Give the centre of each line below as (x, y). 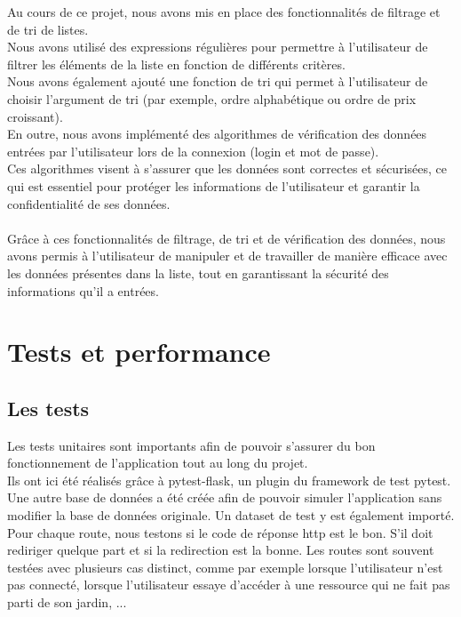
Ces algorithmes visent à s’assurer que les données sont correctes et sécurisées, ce (227, 168)
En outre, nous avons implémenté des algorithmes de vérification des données (217, 134)
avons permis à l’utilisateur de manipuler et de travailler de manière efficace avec (227, 256)
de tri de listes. (48, 29)
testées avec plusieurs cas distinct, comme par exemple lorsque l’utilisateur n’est (225, 567)
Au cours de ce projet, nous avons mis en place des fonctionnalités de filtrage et (224, 12)
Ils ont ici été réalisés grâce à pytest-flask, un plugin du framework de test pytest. (229, 480)
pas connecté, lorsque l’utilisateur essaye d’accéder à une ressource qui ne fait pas (229, 585)
